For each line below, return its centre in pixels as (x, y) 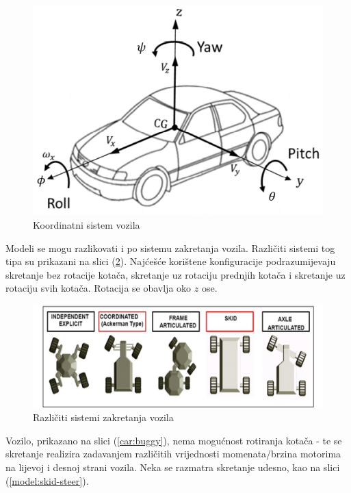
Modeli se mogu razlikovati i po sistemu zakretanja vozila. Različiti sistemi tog (170, 248)
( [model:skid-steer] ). (47, 480)
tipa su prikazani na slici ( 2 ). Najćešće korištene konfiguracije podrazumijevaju (171, 261)
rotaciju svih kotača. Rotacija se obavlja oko (99, 288)
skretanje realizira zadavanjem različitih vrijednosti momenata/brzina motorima (173, 454)
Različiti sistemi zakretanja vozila (103, 417)
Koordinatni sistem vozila (87, 224)
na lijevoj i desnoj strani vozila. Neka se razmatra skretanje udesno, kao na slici (173, 467)
